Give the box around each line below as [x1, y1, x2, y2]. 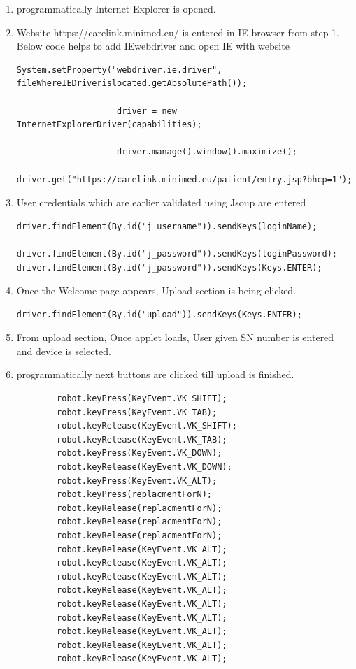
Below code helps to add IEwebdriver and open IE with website [16, 38, 290, 53]
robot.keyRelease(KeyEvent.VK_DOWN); [57, 462, 232, 473]
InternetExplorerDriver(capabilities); [16, 120, 202, 130]
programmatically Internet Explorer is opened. [16, 1, 216, 15]
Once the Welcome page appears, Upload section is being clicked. [16, 283, 297, 298]
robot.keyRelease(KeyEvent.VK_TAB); [57, 434, 227, 445]
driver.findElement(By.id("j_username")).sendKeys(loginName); [16, 221, 318, 231]
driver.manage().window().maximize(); [116, 147, 297, 157]
